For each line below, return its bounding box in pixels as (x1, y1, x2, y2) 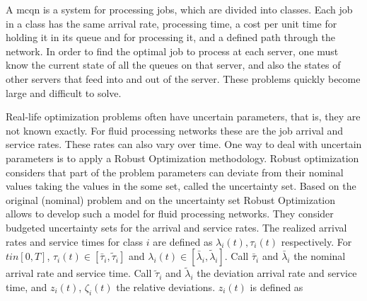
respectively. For (281, 234, 352, 249)
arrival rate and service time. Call (6, 266, 152, 280)
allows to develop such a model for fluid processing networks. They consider (6, 206, 334, 221)
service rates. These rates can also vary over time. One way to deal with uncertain (6, 137, 362, 152)
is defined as (250, 279, 303, 294)
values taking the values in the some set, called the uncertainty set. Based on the (6, 178, 356, 193)
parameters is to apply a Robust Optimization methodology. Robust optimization (6, 150, 359, 165)
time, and (6, 279, 47, 294)
